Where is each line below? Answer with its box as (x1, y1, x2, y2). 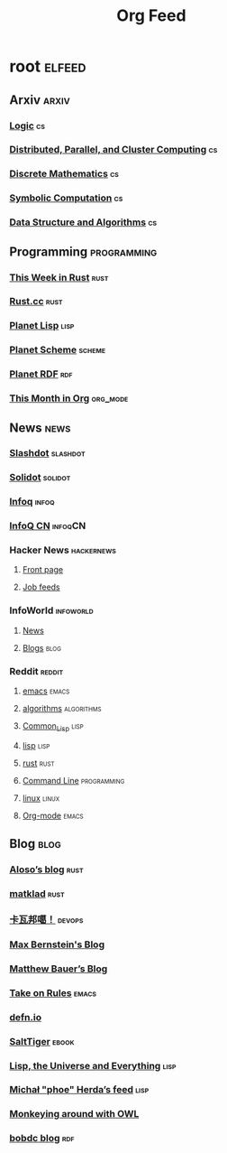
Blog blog (9, 836, 61, 851)
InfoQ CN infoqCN (9, 520, 86, 533)
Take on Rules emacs (9, 986, 97, 999)
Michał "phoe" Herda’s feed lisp (9, 1083, 150, 1096)
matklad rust (9, 888, 65, 900)
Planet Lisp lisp (9, 320, 75, 332)
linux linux (22, 792, 60, 804)
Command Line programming (22, 775, 125, 786)
